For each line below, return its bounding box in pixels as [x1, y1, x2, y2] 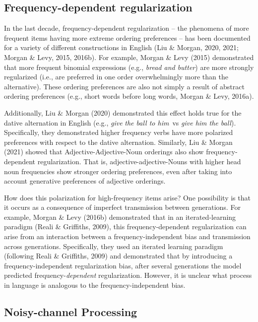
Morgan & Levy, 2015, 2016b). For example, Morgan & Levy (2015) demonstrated [4, 52, 254, 62]
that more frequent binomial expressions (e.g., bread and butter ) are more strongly [4, 62, 254, 72]
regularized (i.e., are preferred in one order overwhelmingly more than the [4, 71, 228, 82]
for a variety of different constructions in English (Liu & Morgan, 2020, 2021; [4, 42, 239, 53]
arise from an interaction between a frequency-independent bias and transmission [4, 231, 251, 242]
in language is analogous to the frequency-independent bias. [4, 280, 186, 290]
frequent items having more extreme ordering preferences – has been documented [4, 32, 251, 43]
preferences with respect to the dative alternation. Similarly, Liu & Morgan [4, 136, 233, 147]
